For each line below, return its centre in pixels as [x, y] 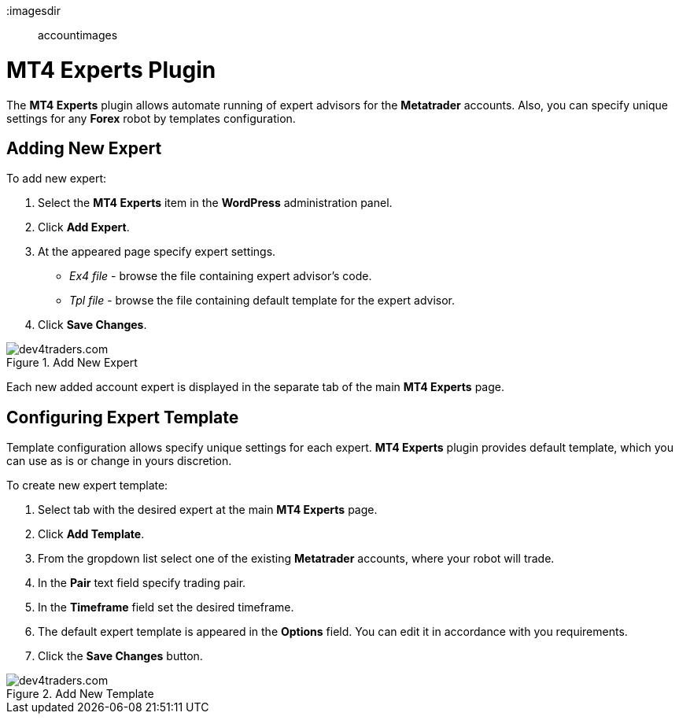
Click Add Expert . [84, 227]
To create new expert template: [87, 486]
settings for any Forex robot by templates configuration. [151, 118]
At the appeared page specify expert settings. [157, 252]
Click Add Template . [91, 534]
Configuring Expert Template [123, 417]
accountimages [78, 35]
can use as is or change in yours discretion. [119, 461]
